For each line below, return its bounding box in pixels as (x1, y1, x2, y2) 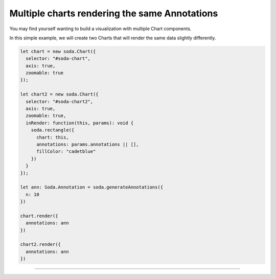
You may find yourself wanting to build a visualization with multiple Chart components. (9, 26, 192, 32)
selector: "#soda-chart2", (26, 99, 94, 104)
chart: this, (36, 134, 69, 140)
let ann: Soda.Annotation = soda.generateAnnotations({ (20, 184, 164, 190)
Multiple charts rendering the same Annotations (9, 8, 218, 19)
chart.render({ (20, 213, 58, 219)
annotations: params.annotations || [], (36, 142, 139, 147)
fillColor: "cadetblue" (36, 149, 96, 154)
